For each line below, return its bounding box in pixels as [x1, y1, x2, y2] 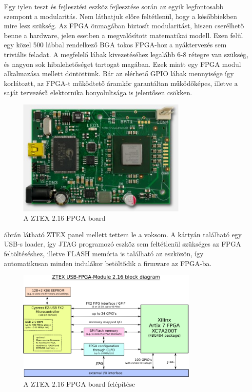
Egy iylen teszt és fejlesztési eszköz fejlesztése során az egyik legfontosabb [4, 1, 224, 11]
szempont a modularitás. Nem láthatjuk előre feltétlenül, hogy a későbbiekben [4, 11, 237, 21]
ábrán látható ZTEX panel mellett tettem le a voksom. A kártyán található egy [4, 229, 242, 239]
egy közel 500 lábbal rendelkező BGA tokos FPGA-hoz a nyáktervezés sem [4, 40, 227, 50]
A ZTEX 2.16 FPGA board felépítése [23, 378, 135, 389]
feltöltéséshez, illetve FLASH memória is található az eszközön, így [4, 248, 204, 258]
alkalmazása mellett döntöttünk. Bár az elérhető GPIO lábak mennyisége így [4, 68, 234, 79]
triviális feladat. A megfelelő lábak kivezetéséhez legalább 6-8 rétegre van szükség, [4, 49, 249, 59]
